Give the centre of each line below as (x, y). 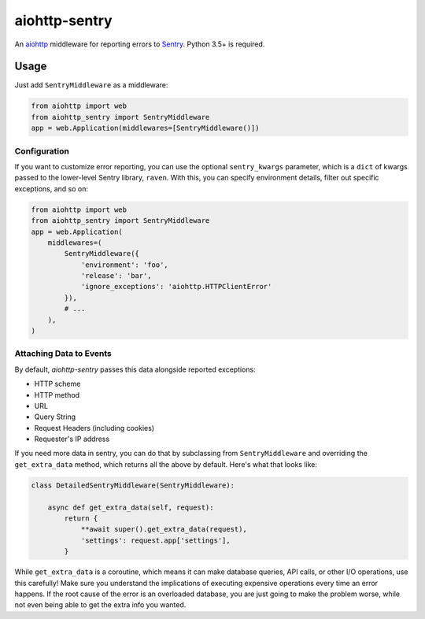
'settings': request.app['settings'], (156, 540)
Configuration (42, 151)
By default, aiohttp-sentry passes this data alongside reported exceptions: (135, 369)
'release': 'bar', (116, 276)
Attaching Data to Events (63, 354)
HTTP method (57, 395)
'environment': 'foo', (124, 265)
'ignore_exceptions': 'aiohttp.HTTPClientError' (176, 287)
